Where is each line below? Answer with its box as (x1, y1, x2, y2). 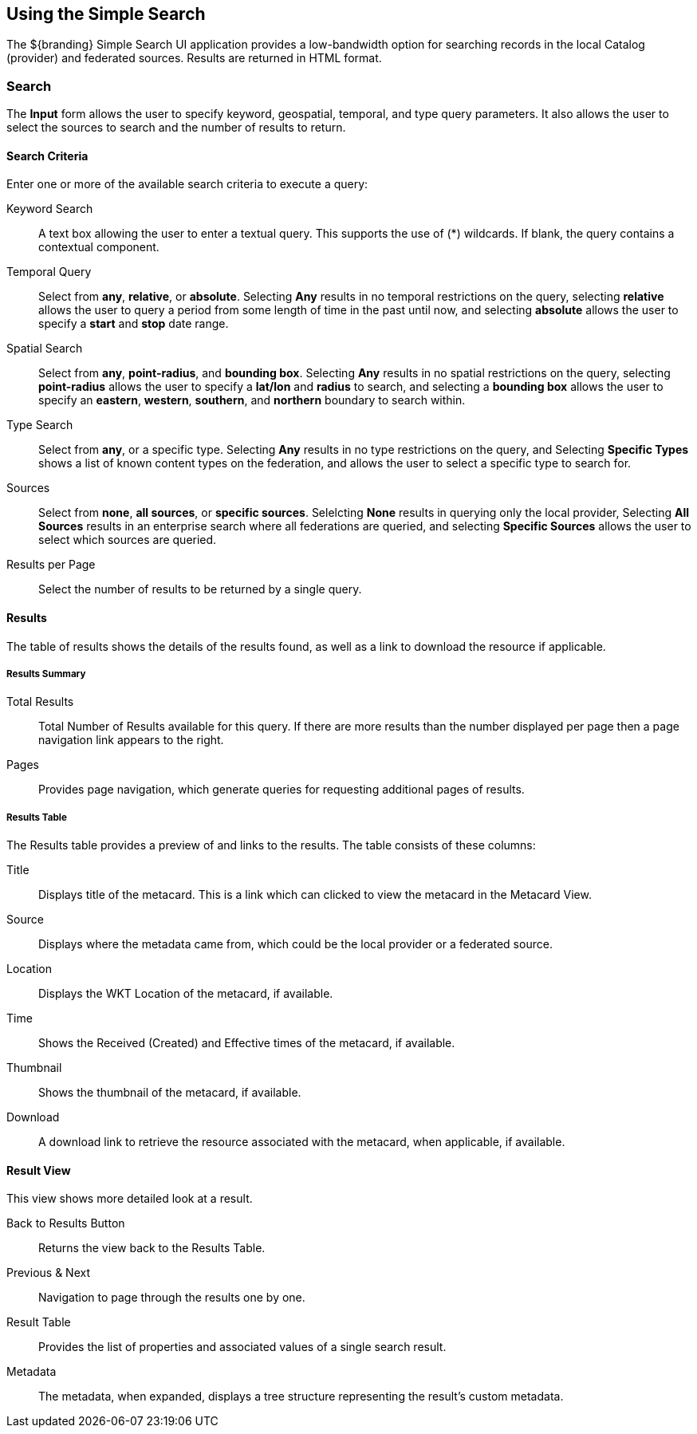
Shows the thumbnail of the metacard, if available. (38, 1085, 301, 1100)
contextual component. (38, 240, 159, 254)
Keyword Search (6, 202, 93, 216)
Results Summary (6, 668, 86, 680)
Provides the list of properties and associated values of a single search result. (38, 1340, 447, 1354)
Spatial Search (6, 341, 83, 356)
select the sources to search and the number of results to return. (6, 120, 346, 135)
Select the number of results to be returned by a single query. (38, 582, 362, 597)
